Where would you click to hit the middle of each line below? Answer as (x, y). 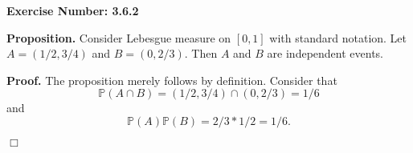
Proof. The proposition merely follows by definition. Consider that (172, 80)
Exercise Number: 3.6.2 (73, 10)
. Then (201, 53)
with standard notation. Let (338, 37)
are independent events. (325, 53)
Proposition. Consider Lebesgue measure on (119, 37)
